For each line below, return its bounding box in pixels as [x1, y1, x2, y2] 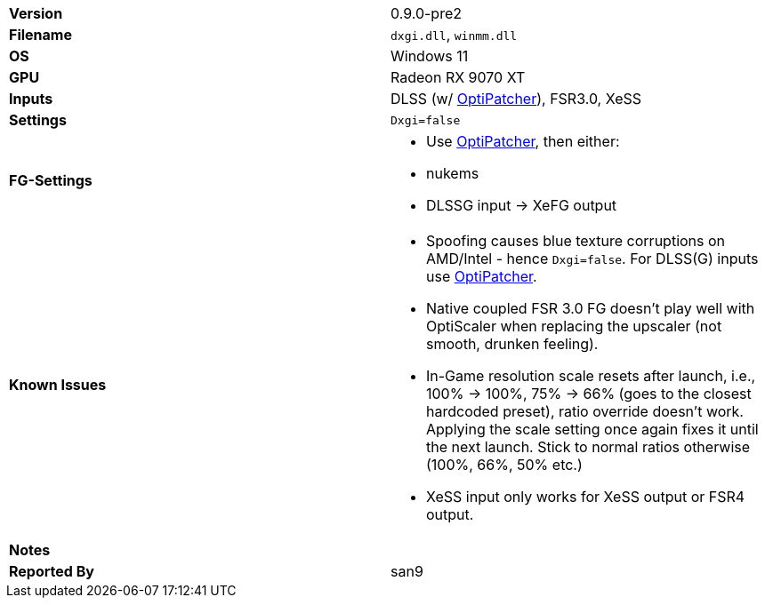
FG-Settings [9, 171, 93, 189]
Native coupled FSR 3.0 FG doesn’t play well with [426, 299, 755, 317]
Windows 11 [391, 47, 469, 65]
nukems [426, 164, 479, 182]
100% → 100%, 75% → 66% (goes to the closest [426, 385, 752, 402]
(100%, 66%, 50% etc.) [426, 456, 583, 474]
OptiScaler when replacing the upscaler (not [426, 317, 722, 335]
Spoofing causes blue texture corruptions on [426, 232, 726, 250]
